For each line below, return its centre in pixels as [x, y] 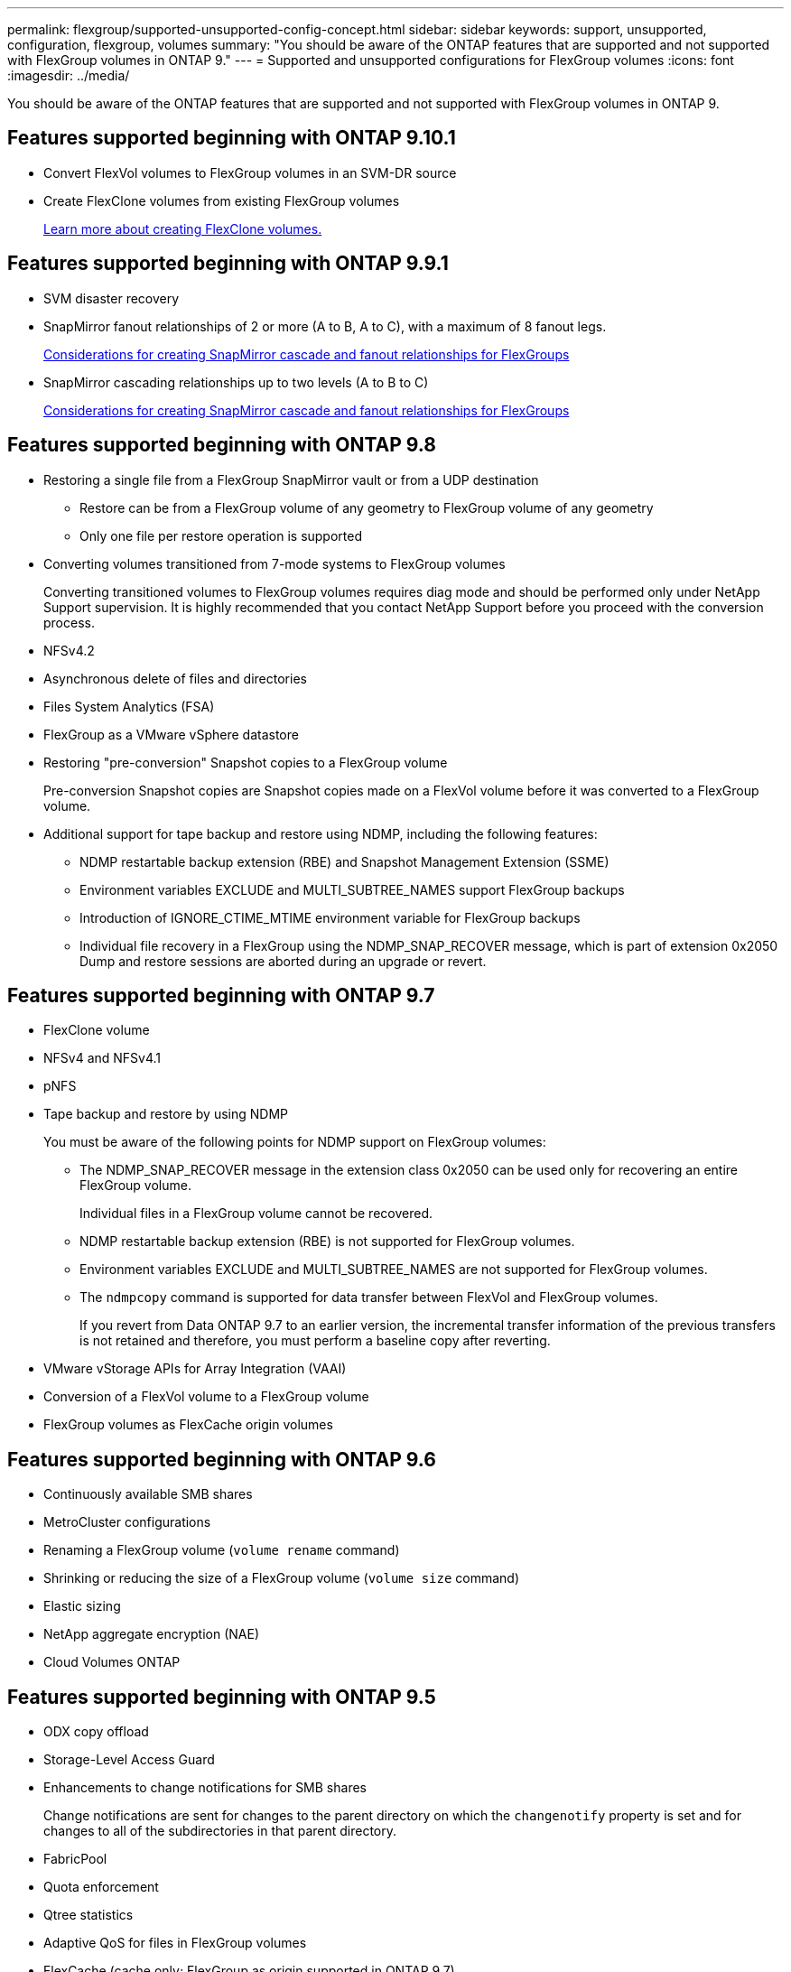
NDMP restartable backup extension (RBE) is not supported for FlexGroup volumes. [327, 1242]
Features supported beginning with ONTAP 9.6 [222, 1459]
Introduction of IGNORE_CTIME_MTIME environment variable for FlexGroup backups [330, 917]
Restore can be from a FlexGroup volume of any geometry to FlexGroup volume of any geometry [367, 507]
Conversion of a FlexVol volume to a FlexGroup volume [206, 1397]
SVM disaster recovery [112, 298]
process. [69, 622]
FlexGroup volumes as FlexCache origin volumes [188, 1425]
